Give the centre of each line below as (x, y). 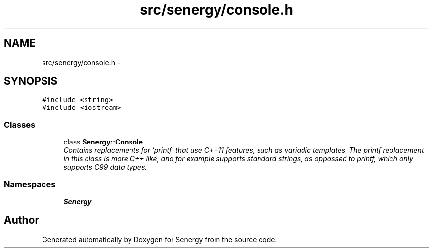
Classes (20, 125)
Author (22, 220)
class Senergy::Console (103, 142)
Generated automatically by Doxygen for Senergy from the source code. (160, 239)
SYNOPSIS (31, 81)
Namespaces (30, 184)
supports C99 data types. (105, 167)
